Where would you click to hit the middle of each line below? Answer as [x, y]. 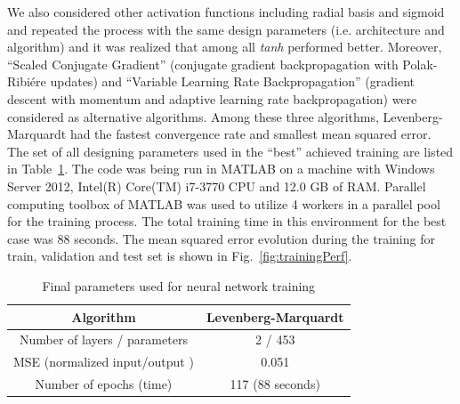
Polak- [420, 64]
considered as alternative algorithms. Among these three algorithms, [193, 116]
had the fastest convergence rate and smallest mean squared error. [250, 134]
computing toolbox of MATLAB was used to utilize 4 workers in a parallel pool [224, 203]
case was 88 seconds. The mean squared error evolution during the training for [221, 238]
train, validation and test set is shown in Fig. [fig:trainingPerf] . [180, 256]
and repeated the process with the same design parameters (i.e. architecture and [226, 29]
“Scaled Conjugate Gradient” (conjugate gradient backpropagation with [203, 64]
